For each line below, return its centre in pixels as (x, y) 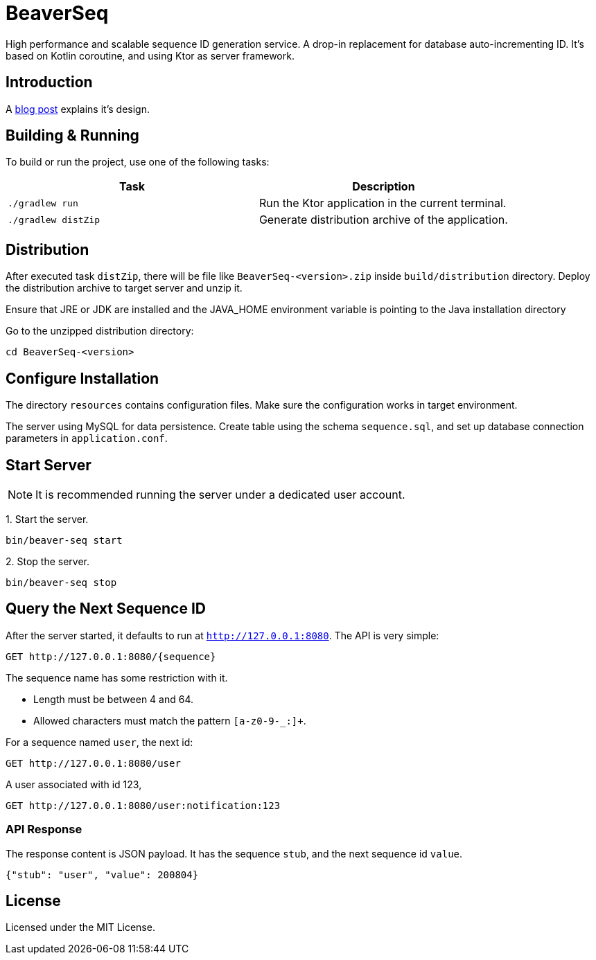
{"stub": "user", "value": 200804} (102, 874)
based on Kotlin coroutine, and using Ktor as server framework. (150, 55)
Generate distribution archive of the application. (383, 220)
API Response (44, 829)
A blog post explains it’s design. (78, 109)
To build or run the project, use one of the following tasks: (138, 162)
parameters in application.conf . (87, 438)
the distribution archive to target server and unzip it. (124, 288)
